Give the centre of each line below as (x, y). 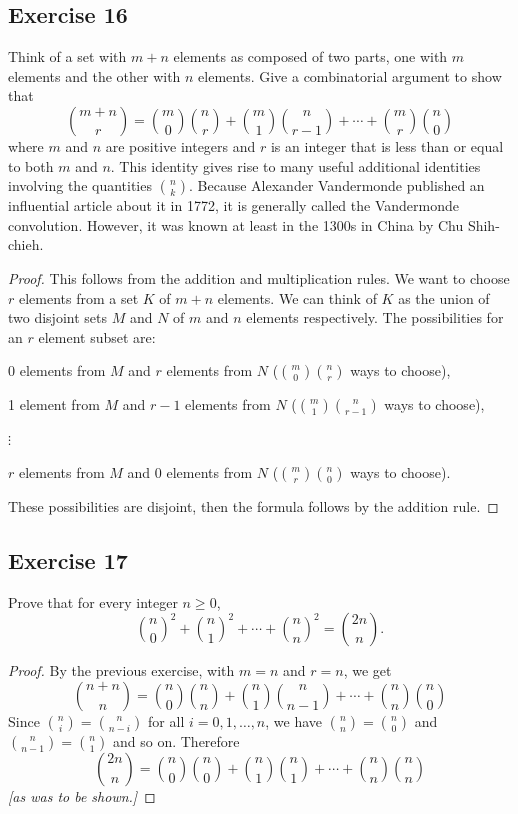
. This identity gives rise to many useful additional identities (295, 165)
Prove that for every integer (93, 601)
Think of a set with (67, 56)
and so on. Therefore (176, 740)
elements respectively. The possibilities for (375, 317)
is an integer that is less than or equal (387, 145)
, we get (367, 670)
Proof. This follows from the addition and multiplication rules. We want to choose (259, 277)
